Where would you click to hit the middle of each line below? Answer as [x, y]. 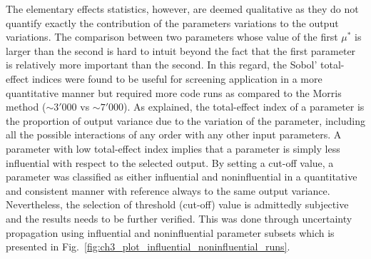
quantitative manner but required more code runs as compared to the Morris [174, 92]
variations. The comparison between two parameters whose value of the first [172, 37]
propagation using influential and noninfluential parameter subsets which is [170, 232]
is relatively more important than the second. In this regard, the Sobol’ [162, 65]
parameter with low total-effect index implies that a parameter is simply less [173, 148]
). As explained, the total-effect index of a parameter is [244, 107]
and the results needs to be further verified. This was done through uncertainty [179, 218]
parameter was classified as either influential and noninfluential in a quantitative [182, 177]
